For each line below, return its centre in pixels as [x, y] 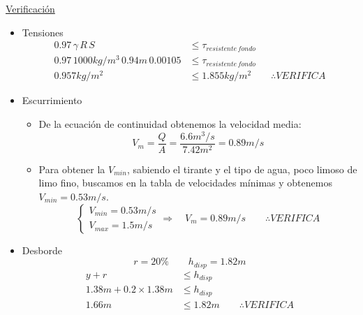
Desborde [42, 250]
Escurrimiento [52, 100]
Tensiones [43, 32]
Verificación [30, 8]
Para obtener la [72, 169]
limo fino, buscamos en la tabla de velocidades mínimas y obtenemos [185, 183]
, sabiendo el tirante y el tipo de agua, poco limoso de [242, 169]
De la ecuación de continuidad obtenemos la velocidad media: [170, 124]
